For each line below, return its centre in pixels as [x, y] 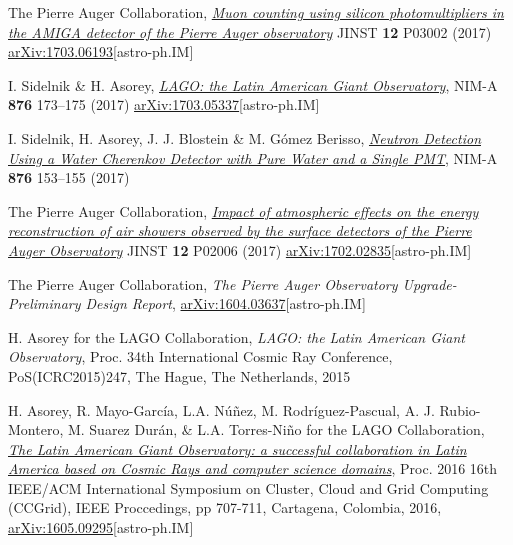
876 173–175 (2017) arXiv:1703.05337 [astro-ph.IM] [164, 104]
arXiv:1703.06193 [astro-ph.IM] [101, 51]
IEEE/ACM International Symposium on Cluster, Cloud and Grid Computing [248, 487]
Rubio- [460, 409]
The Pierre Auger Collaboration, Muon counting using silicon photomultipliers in [256, 12]
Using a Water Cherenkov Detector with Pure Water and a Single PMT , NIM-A [253, 157]
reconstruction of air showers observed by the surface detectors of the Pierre [240, 230]
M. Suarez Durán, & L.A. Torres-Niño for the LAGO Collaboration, [276, 429]
